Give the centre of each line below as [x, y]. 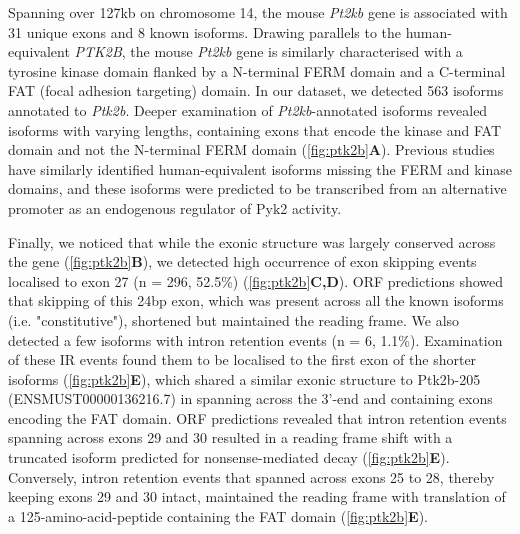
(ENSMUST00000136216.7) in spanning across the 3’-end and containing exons [250, 398]
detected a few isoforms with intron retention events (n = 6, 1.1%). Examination [255, 339]
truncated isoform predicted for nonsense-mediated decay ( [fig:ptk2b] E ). [229, 457]
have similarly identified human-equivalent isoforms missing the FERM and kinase [260, 168]
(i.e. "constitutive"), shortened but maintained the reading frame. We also [234, 319]
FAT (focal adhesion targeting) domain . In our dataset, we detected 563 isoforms [256, 90]
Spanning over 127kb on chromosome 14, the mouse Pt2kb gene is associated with [258, 12]
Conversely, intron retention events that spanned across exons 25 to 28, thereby [251, 476]
